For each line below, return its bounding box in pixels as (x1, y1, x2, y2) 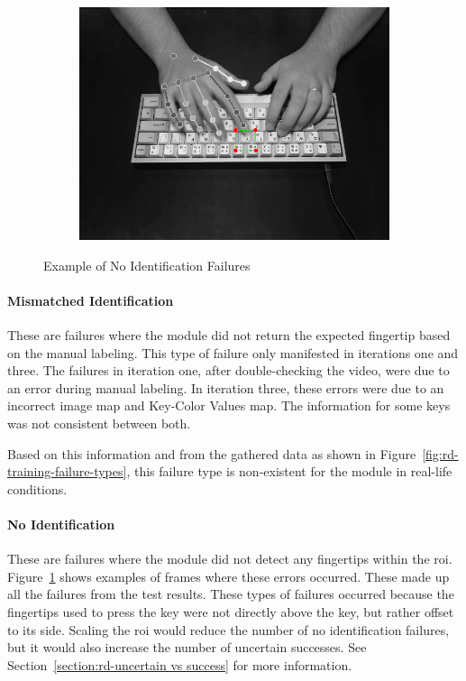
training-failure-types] (7, 462, 127, 481)
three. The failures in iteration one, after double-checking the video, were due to (7, 361, 450, 380)
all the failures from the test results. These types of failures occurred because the (7, 584, 454, 603)
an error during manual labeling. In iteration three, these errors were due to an (7, 378, 444, 397)
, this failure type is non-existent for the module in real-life (126, 462, 452, 481)
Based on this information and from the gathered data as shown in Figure (7, 444, 416, 463)
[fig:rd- (422, 444, 459, 463)
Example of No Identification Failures (43, 255, 251, 274)
